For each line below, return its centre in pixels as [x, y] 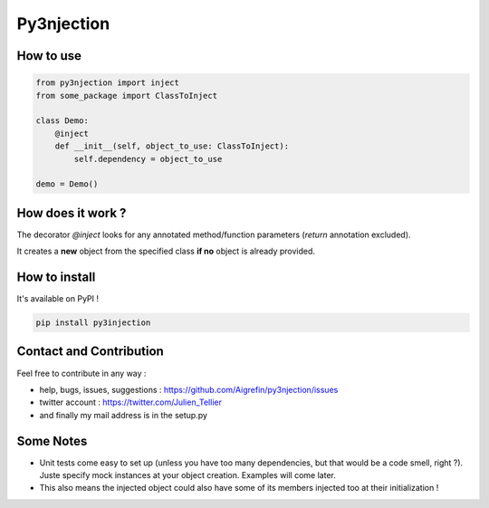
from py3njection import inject [108, 83]
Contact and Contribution [91, 352]
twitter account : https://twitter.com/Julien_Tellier [130, 402]
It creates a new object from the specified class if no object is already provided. [166, 251]
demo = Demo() [67, 184]
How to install [56, 277]
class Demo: [62, 121]
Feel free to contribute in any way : [81, 373]
